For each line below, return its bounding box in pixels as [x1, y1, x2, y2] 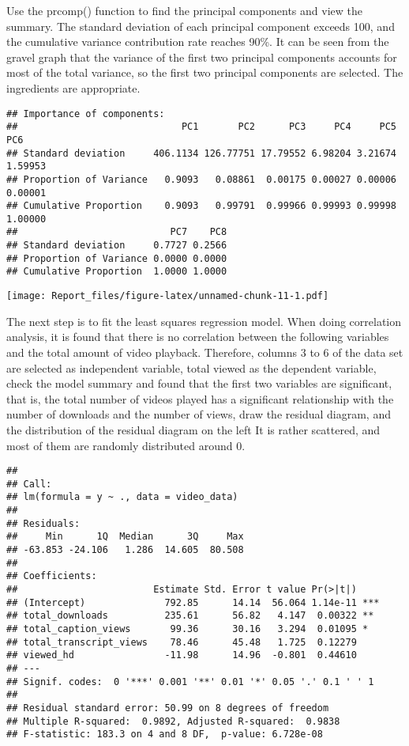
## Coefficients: [6, 570, 97, 582]
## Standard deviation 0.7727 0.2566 [6, 240, 227, 252]
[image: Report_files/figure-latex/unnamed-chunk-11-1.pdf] [6, 290, 329, 302]
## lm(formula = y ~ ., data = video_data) [6, 491, 238, 503]
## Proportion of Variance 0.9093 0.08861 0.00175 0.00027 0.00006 [6, 173, 396, 185]
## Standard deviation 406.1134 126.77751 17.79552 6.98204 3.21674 [6, 147, 396, 159]
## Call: [6, 478, 52, 490]
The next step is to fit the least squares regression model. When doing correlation [6, 312, 402, 329]
